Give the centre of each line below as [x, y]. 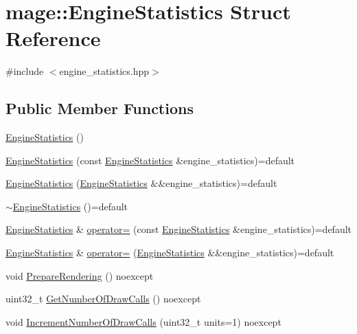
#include [25, 71]
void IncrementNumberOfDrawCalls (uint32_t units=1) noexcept [143, 321]
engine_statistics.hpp [104, 71]
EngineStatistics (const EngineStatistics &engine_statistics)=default [150, 160]
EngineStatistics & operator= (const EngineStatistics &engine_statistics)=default [178, 229]
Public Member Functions [100, 108]
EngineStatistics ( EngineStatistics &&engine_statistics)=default [141, 183]
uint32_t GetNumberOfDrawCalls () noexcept [103, 299]
